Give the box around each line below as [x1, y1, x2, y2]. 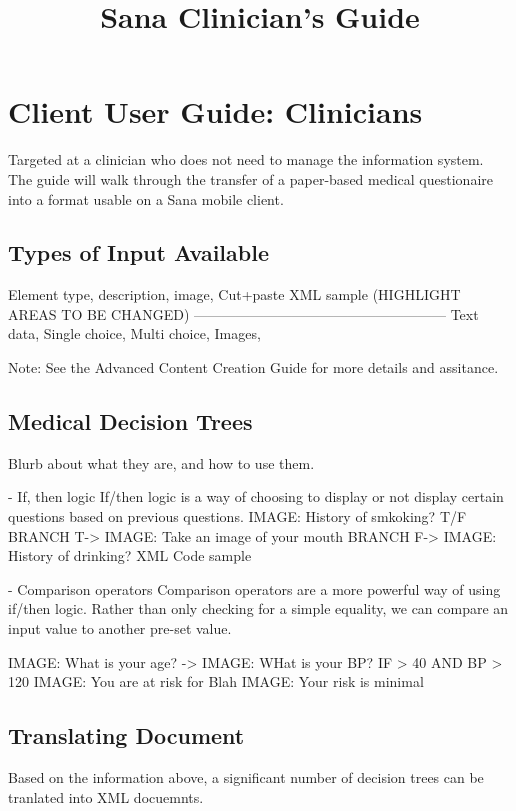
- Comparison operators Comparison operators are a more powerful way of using [8, 578, 501, 599]
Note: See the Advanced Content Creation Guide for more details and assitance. [8, 357, 499, 378]
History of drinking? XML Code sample [8, 545, 252, 566]
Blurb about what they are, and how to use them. [8, 452, 315, 473]
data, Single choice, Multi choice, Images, [8, 323, 261, 344]
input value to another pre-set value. [8, 618, 232, 639]
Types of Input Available [8, 237, 269, 268]
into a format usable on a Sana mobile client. [8, 188, 284, 209]
